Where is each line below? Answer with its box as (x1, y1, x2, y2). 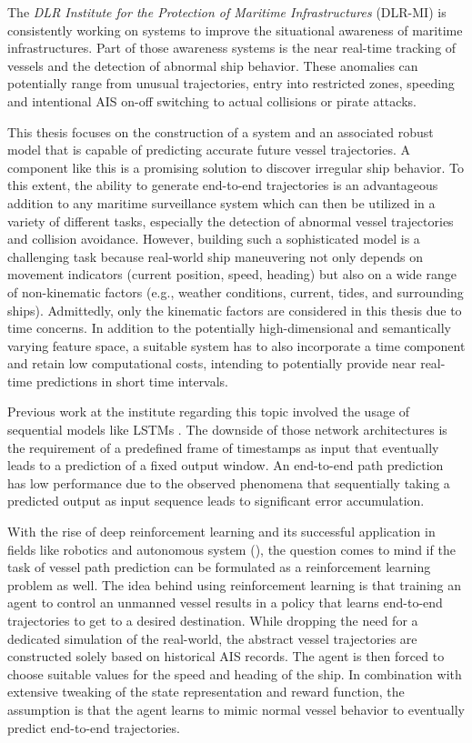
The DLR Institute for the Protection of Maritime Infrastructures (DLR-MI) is (7, 3, 447, 21)
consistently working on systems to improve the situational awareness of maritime (7, 20, 463, 39)
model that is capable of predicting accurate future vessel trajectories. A (7, 140, 411, 159)
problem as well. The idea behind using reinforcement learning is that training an (7, 575, 462, 594)
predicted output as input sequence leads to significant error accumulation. (7, 491, 425, 510)
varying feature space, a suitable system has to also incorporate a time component (7, 336, 466, 355)
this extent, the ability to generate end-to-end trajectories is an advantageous (7, 176, 438, 195)
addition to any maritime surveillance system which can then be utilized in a (7, 193, 436, 212)
